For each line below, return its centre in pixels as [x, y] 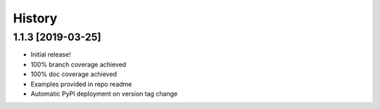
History [35, 18]
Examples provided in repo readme [81, 84]
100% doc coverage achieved [74, 74]
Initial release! [51, 54]
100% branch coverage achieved [78, 64]
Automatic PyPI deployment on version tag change [104, 94]
